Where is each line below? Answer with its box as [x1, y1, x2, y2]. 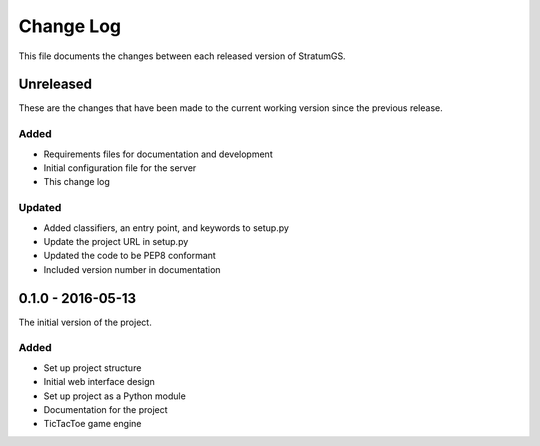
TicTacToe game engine [43, 418, 142, 430]
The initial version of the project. [18, 316, 152, 328]
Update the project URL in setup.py [43, 235, 189, 247]
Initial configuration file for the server [43, 161, 197, 174]
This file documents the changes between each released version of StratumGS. [18, 50, 346, 62]
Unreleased [18, 76, 93, 93]
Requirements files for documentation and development [43, 148, 274, 160]
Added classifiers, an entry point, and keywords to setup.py [43, 221, 290, 234]
